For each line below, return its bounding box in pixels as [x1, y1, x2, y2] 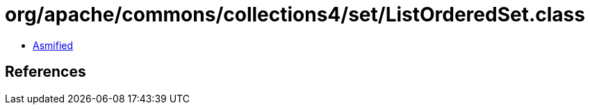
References [5, 63, 86, 81]
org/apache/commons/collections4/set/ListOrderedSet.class [5, 3, 585, 26]
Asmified [33, 39, 74, 51]
